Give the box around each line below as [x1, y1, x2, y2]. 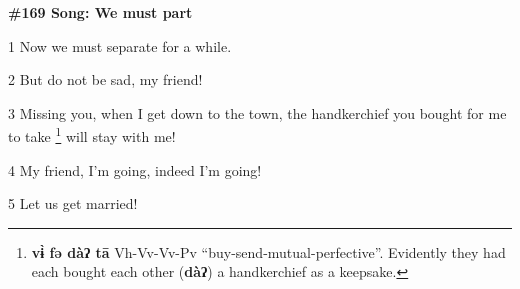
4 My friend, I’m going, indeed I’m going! [8, 159, 262, 180]
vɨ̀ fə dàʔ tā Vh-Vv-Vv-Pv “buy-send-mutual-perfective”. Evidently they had [31, 241, 506, 262]
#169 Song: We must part [8, 2, 193, 22]
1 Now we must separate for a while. [8, 35, 232, 56]
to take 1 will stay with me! [8, 123, 176, 147]
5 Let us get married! [8, 193, 138, 214]
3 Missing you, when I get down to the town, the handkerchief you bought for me [8, 102, 507, 123]
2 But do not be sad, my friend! [8, 69, 203, 90]
